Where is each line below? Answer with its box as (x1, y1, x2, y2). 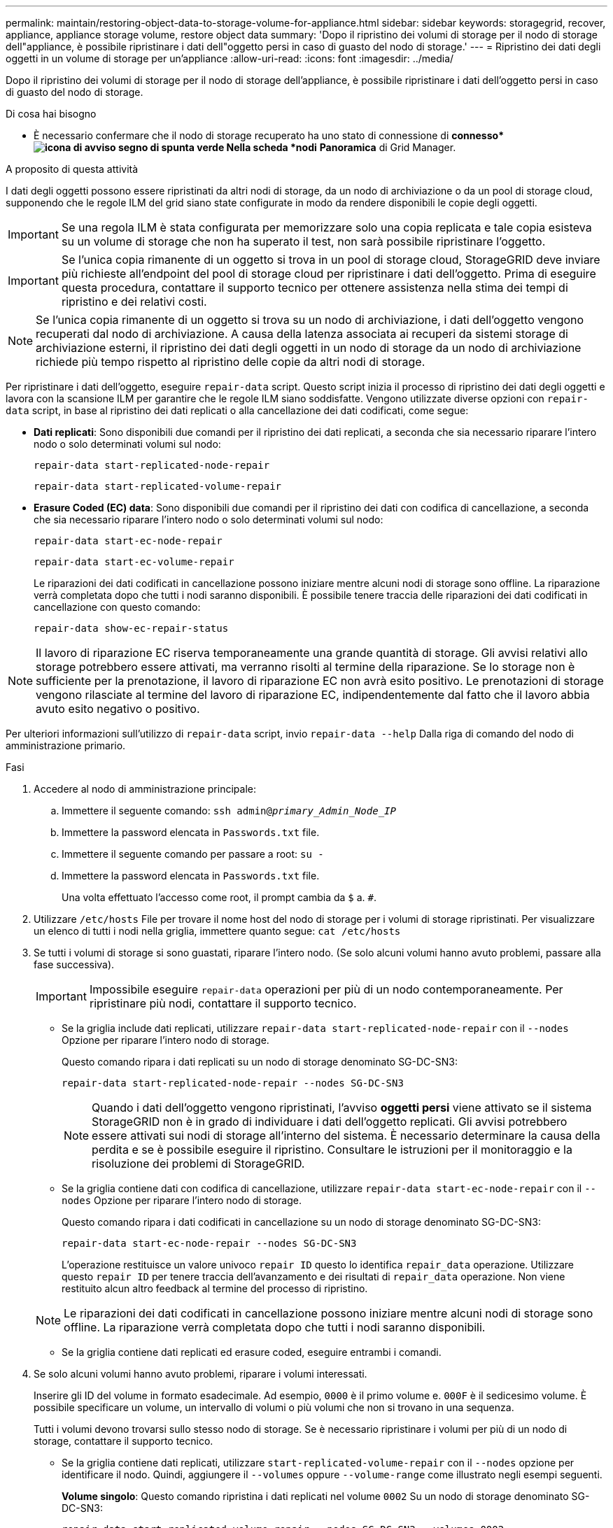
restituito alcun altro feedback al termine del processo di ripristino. (62, 1282, 368, 1294)
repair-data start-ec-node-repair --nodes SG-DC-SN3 (62, 1238, 357, 1249)
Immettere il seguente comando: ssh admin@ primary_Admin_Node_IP (62, 805, 396, 816)
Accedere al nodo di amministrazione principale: (34, 783, 256, 795)
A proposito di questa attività (6, 163, 139, 175)
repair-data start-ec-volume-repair (34, 556, 234, 567)
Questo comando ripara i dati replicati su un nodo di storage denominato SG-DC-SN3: (62, 1056, 458, 1068)
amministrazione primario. (6, 740, 126, 751)
